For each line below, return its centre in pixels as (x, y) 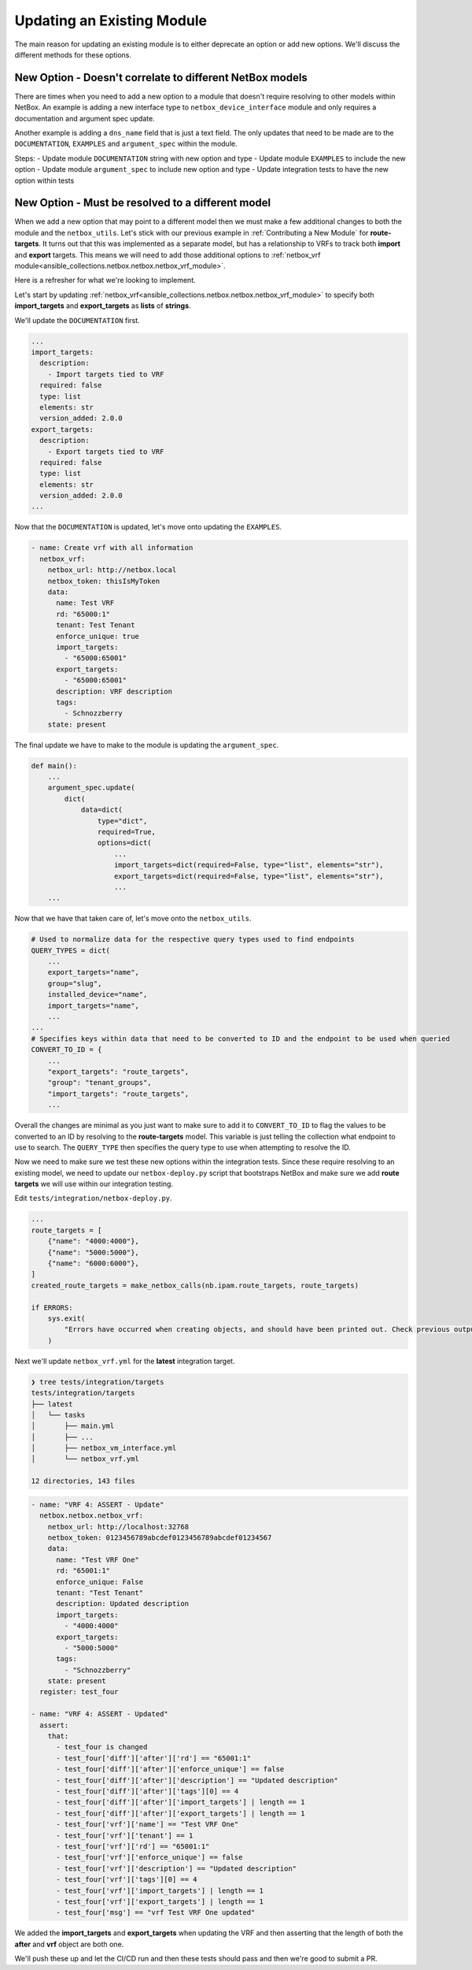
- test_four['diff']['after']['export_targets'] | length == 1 (181, 1813)
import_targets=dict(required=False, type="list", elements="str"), (249, 865)
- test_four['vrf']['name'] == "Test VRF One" (147, 1825)
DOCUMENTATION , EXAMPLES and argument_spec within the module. (126, 144)
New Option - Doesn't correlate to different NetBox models (161, 78)
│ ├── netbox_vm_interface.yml (104, 1448)
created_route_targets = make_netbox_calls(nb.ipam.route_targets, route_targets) (195, 1285)
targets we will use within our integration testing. (94, 1184)
